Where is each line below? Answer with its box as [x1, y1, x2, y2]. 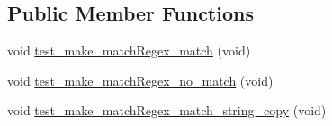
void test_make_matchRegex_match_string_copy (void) [7, 101, 327, 120]
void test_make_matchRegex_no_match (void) [7, 71, 274, 89]
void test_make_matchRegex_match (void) [7, 41, 251, 60]
